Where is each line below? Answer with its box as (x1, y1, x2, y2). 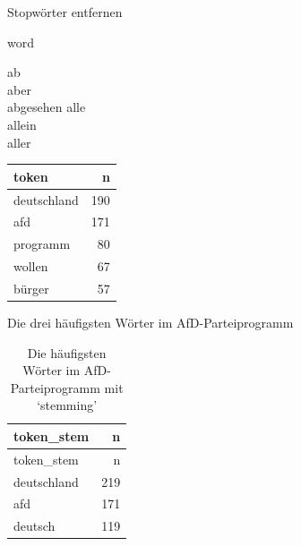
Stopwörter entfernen (7, 3, 123, 21)
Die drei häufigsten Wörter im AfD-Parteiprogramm (7, 312, 294, 331)
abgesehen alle (7, 98, 86, 116)
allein (7, 115, 37, 133)
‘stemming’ (37, 396, 98, 414)
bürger (13, 278, 49, 297)
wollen (13, 257, 48, 276)
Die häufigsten (27, 343, 107, 362)
